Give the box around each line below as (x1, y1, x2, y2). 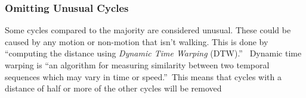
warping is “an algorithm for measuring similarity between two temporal (5, 59, 270, 71)
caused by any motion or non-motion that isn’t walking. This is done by (5, 35, 268, 48)
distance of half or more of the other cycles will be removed (5, 82, 222, 94)
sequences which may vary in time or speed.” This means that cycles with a (5, 70, 282, 83)
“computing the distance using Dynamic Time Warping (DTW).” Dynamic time (5, 47, 302, 59)
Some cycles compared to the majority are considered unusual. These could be (5, 24, 291, 36)
